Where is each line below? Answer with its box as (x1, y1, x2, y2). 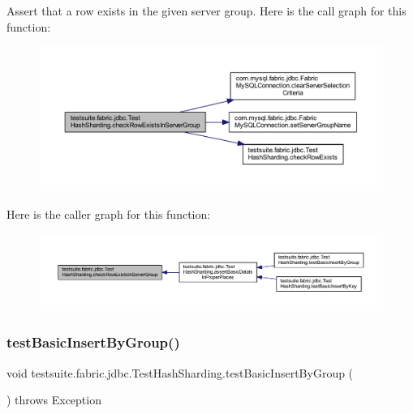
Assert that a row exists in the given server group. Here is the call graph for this (6, 2, 407, 19)
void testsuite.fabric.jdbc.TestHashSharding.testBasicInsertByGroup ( (6, 364, 354, 381)
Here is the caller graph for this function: (6, 205, 211, 222)
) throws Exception (6, 391, 101, 408)
